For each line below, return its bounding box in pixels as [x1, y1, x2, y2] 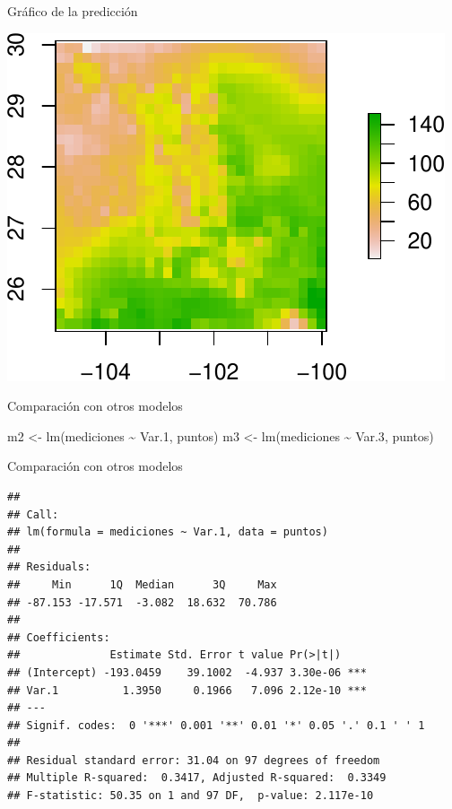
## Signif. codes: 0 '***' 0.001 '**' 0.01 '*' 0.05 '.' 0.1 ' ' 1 [7, 718, 425, 732]
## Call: [7, 508, 59, 521]
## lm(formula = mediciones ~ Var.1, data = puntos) [7, 526, 328, 539]
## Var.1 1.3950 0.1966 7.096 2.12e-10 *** [7, 683, 367, 697]
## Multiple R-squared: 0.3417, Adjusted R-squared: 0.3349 [7, 771, 387, 785]
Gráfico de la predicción [7, 2, 138, 20]
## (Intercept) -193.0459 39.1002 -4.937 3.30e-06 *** [7, 665, 367, 679]
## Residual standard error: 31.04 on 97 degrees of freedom [7, 753, 380, 767]
